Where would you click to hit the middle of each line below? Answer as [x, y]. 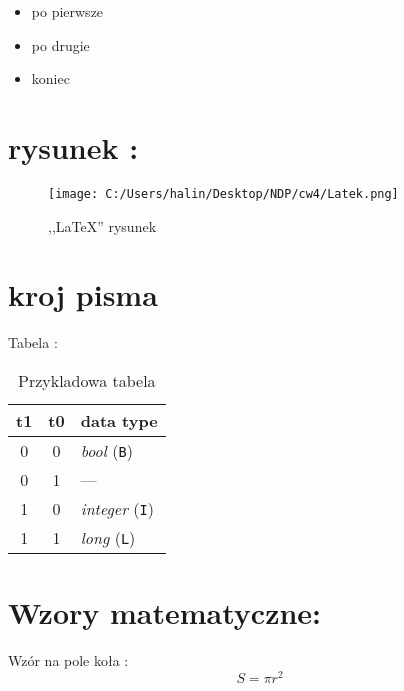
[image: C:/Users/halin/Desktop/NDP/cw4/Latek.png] [223, 193]
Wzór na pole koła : [68, 660]
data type [119, 420]
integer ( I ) [117, 508]
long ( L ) [108, 537]
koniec [50, 78]
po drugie [60, 44]
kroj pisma [83, 294]
